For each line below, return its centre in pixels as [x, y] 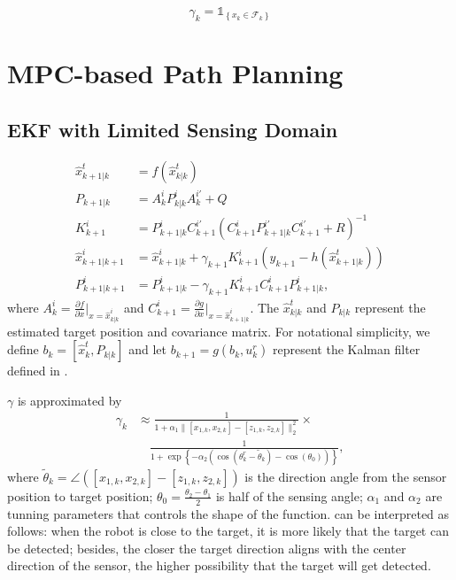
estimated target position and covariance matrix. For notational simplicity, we [219, 331]
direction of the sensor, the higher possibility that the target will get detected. [219, 565]
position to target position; [80, 495]
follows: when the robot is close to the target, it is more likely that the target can [228, 531]
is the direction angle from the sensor [346, 476]
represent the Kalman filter [347, 349]
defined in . [38, 371]
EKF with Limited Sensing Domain [173, 129]
